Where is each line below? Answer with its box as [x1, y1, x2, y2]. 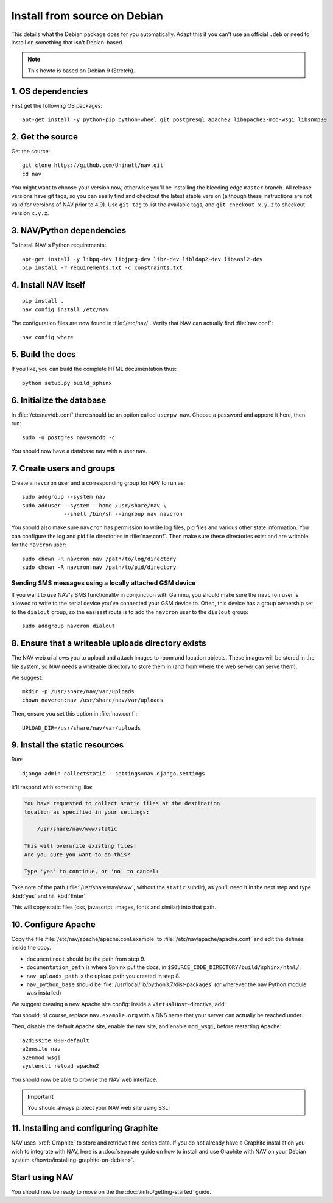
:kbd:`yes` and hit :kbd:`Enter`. [11, 892, 88, 900]
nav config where [22, 334, 74, 340]
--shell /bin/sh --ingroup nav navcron [63, 510, 183, 517]
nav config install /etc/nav [22, 306, 109, 313]
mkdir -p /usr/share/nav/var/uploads [22, 688, 135, 695]
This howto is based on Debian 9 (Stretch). [27, 67, 135, 74]
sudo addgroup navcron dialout [22, 623, 116, 630]
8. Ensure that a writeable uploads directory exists [11, 638, 206, 649]
